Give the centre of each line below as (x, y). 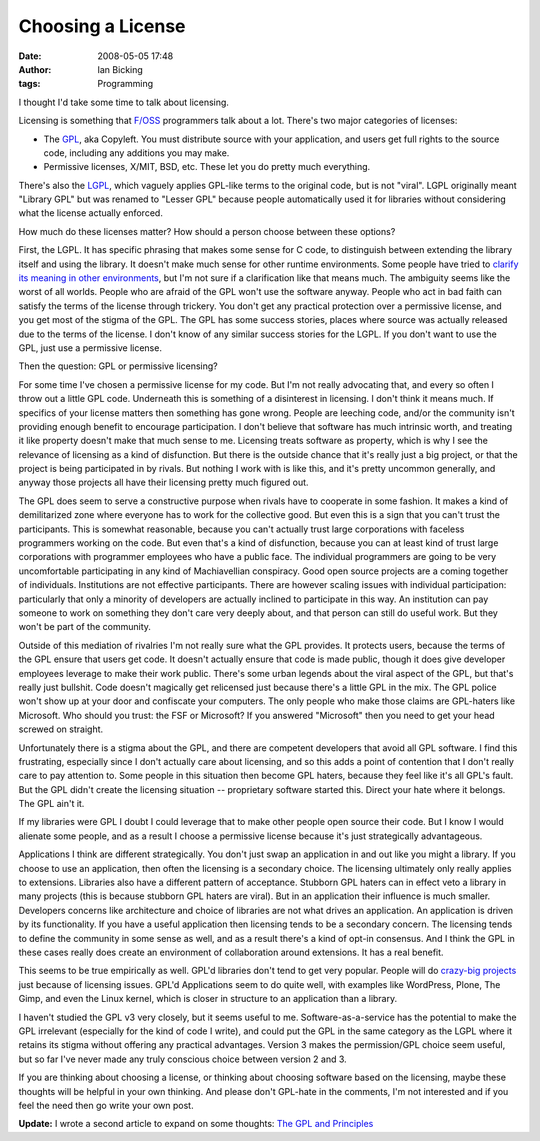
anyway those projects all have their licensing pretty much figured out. (163, 482)
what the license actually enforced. (91, 213)
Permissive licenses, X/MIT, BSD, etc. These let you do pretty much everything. (207, 167)
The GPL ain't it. (51, 804)
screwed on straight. (61, 729)
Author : (35, 69)
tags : (29, 84)
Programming (125, 84)
